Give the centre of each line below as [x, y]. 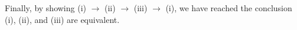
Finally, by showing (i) [45, 8]
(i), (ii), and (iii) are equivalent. [62, 19]
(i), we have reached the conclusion [229, 8]
